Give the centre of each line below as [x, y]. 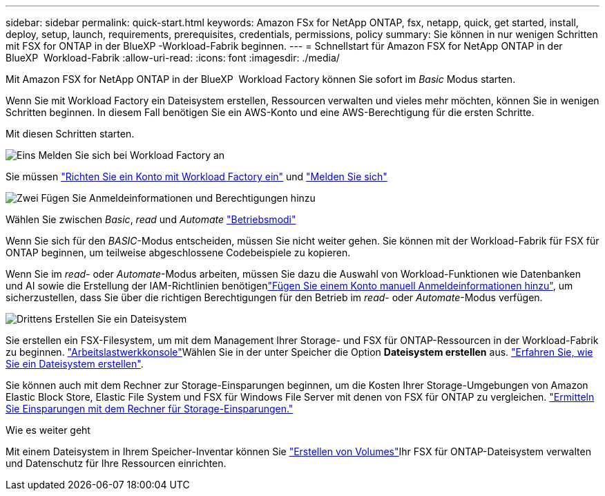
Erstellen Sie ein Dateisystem [121, 319]
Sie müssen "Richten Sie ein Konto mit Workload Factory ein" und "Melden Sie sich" [196, 177]
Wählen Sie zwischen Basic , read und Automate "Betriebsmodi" [151, 219]
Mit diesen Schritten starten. [70, 134]
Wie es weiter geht [48, 430]
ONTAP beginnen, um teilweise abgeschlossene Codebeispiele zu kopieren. [178, 252]
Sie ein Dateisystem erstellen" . [75, 364]
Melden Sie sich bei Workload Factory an [132, 155]
